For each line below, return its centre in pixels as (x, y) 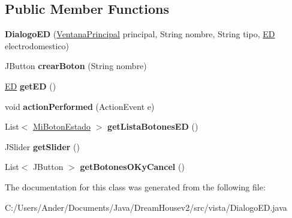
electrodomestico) (37, 45)
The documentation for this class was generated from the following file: (135, 186)
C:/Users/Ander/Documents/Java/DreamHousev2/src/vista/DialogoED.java (146, 207)
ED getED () (31, 86)
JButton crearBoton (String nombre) (76, 66)
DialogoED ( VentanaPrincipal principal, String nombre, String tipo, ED (140, 34)
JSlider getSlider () (43, 146)
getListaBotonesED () (153, 126)
